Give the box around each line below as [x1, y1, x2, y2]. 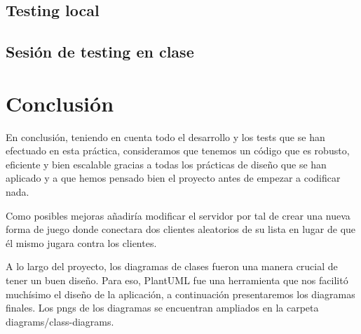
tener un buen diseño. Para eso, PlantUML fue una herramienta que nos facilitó [6, 273, 348, 288]
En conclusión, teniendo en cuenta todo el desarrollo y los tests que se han [6, 129, 325, 144]
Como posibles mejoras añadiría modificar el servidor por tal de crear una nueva [6, 208, 350, 222]
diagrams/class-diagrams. [6, 314, 114, 328]
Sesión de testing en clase [6, 41, 194, 62]
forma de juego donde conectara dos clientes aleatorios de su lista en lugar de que [6, 222, 356, 236]
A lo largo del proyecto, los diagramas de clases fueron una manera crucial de [6, 259, 338, 274]
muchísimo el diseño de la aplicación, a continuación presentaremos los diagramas [6, 286, 355, 301]
